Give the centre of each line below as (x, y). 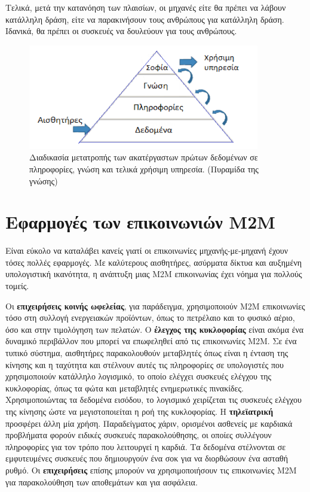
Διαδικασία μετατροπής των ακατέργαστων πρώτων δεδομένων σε (144, 157)
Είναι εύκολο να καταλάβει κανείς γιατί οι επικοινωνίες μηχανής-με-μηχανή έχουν (147, 250)
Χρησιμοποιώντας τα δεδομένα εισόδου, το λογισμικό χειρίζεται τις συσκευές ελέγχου (154, 400)
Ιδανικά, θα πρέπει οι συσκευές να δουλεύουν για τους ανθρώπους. (121, 31)
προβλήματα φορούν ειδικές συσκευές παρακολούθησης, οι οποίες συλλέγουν (139, 435)
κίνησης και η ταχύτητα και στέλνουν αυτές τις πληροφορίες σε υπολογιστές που (145, 364)
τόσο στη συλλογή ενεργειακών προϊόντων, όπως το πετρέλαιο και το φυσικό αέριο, (150, 318)
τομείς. (17, 286)
